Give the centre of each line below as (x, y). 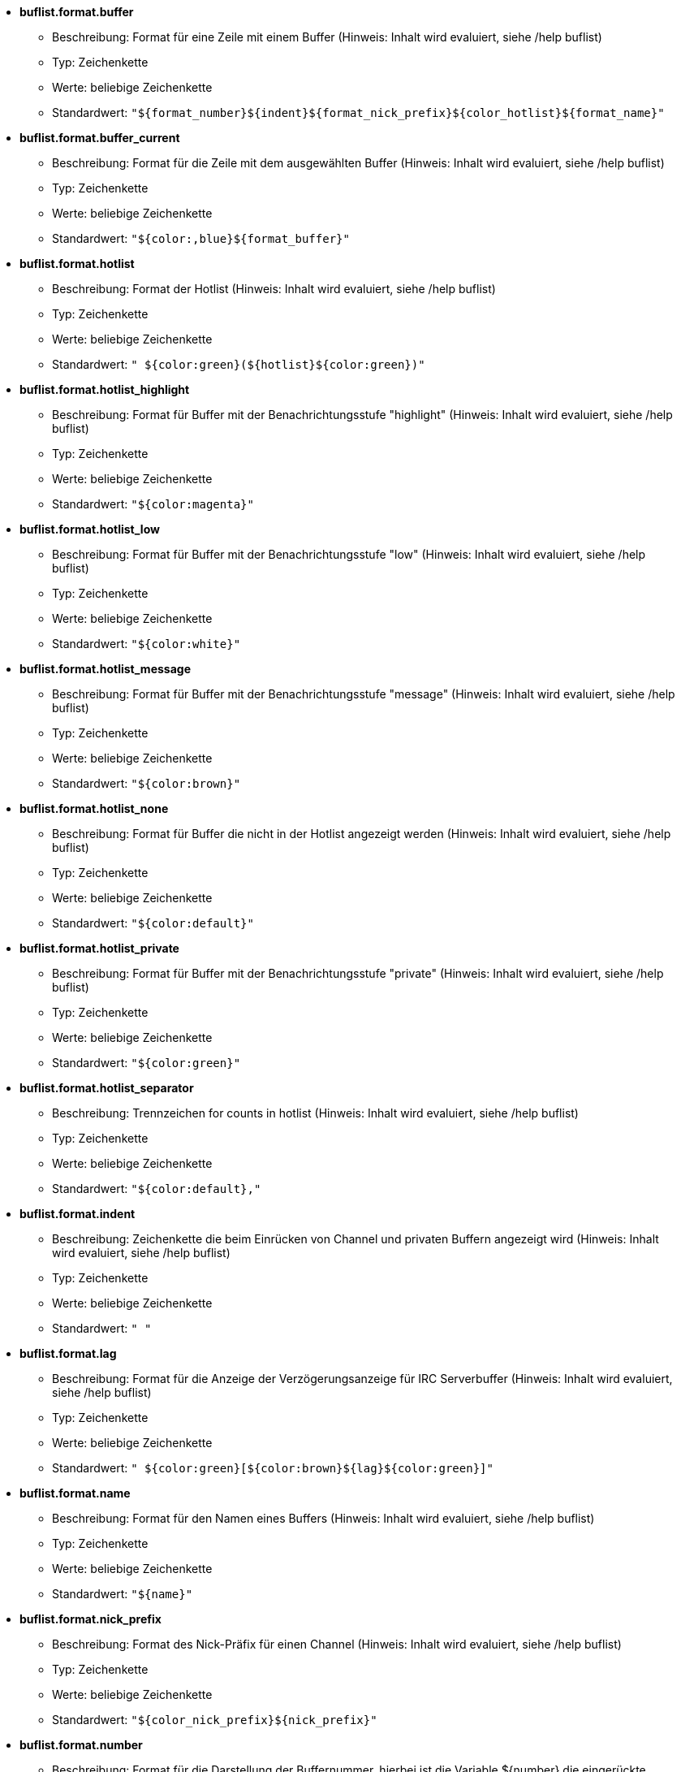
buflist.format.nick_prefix (91, 1619)
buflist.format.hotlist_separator (107, 1088)
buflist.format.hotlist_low (90, 529)
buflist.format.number (81, 1745)
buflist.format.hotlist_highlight (105, 389)
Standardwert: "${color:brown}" (147, 783)
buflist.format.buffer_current (100, 138)
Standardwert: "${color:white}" (147, 644)
